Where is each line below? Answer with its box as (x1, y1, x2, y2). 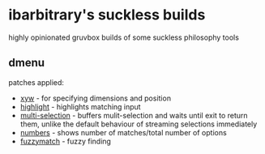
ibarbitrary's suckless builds (8, 6, 206, 24)
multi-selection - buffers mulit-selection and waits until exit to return (19, 110, 249, 120)
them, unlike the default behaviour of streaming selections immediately (19, 119, 258, 129)
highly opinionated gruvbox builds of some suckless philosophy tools (8, 32, 239, 42)
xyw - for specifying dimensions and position (19, 93, 172, 103)
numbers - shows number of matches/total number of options (19, 127, 227, 137)
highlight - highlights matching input (19, 101, 141, 111)
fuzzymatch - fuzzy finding (19, 136, 112, 146)
